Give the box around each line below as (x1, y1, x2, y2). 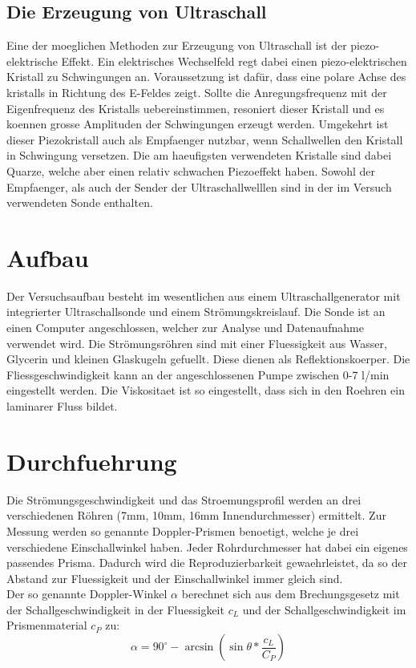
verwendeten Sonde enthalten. (6, 194, 153, 211)
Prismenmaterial (6, 617, 87, 634)
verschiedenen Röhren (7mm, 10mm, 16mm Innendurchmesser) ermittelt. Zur (6, 507, 386, 524)
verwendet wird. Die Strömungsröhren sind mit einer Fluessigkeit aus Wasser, (6, 334, 387, 351)
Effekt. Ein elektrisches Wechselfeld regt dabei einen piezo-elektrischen (61, 52, 407, 69)
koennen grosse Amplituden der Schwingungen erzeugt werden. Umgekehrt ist (6, 115, 389, 132)
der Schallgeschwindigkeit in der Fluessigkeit (6, 601, 224, 617)
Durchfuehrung (6, 444, 177, 477)
